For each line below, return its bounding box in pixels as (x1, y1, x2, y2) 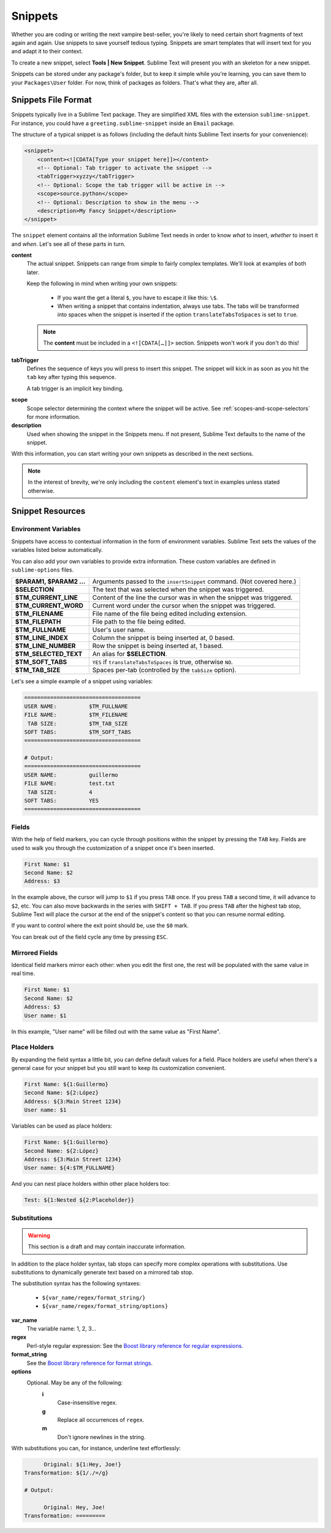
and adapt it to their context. (11, 48, 83, 55)
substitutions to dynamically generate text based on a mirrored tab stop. (11, 1269, 194, 1276)
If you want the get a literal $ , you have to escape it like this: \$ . (57, 294, 218, 301)
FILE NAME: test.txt (24, 780, 115, 787)
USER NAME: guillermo (24, 771, 119, 778)
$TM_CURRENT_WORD (15, 602, 84, 610)
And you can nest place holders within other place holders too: (11, 1180, 170, 1188)
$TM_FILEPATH (15, 617, 61, 626)
